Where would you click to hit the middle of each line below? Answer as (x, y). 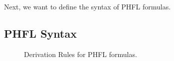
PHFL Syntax (40, 33)
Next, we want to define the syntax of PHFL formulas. (87, 6)
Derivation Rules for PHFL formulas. (81, 54)
